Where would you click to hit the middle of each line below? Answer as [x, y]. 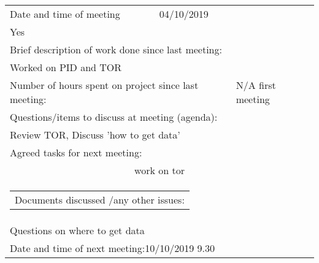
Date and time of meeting [65, 14]
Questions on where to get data [77, 231]
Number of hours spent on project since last [104, 85]
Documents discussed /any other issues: [100, 200]
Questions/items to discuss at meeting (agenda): [114, 117]
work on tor [159, 170]
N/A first [256, 85]
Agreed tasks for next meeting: [76, 153]
